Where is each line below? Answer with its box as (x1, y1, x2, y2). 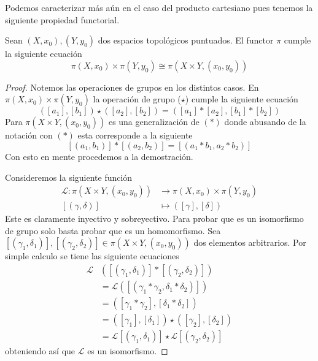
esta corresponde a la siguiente (77, 129, 193, 142)
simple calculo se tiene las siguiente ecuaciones (5, 249, 179, 262)
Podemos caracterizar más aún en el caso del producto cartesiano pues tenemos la (5, 1, 313, 13)
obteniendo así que (5, 344, 76, 357)
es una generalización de (108, 115, 200, 128)
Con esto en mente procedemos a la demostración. (5, 150, 193, 162)
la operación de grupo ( (93, 93, 181, 105)
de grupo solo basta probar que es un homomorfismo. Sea (5, 224, 221, 237)
